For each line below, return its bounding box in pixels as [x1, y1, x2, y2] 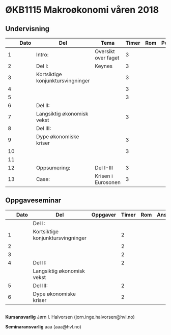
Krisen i [95, 172, 113, 179]
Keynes [95, 63, 113, 70]
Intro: [36, 51, 49, 58]
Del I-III [95, 164, 113, 171]
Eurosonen [95, 179, 121, 186]
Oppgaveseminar [5, 196, 62, 205]
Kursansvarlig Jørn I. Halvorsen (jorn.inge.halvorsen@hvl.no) [5, 314, 135, 320]
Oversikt [95, 48, 115, 55]
